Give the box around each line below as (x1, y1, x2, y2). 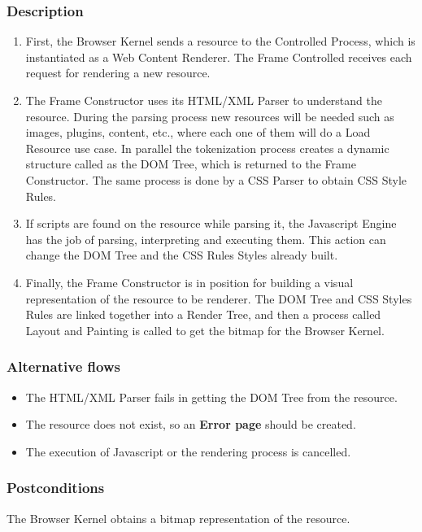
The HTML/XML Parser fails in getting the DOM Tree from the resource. (25, 388, 398, 405)
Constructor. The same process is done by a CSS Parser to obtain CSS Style (25, 171, 407, 188)
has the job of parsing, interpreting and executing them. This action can (25, 230, 386, 247)
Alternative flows (7, 356, 120, 377)
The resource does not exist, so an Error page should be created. (25, 416, 356, 433)
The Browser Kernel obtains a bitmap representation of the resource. (7, 509, 350, 526)
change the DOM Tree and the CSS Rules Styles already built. (25, 246, 338, 264)
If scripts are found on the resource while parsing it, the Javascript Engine (25, 215, 397, 232)
